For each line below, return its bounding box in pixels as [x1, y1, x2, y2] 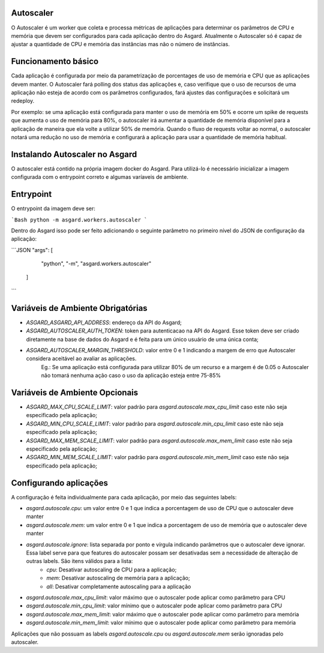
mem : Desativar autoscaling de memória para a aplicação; [46, 574, 190, 582]
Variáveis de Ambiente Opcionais [11, 387, 139, 397]
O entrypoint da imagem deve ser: [11, 205, 96, 212]
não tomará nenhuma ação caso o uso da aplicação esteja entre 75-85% [41, 372, 221, 379]
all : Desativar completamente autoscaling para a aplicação [46, 583, 191, 590]
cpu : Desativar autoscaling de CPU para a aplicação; [46, 566, 177, 573]
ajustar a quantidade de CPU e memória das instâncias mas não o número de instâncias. [11, 41, 230, 48]
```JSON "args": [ [11, 246, 53, 253]
